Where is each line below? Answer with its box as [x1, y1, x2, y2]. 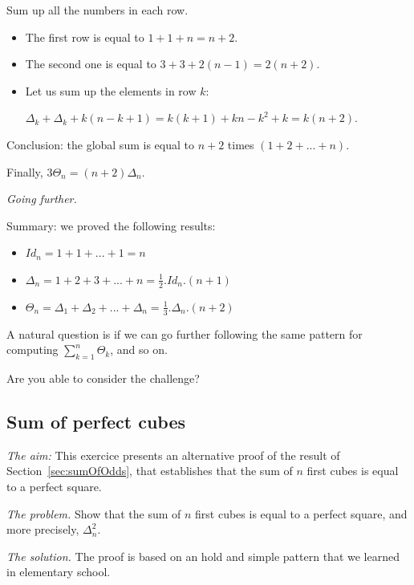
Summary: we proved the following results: [6, 217, 216, 234]
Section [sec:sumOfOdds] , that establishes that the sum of [6, 462, 293, 479]
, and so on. [110, 341, 168, 358]
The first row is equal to [25, 28, 144, 45]
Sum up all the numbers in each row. [6, 2, 189, 18]
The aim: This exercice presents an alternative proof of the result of [6, 446, 340, 463]
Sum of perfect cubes [6, 408, 186, 433]
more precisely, [6, 521, 79, 538]
